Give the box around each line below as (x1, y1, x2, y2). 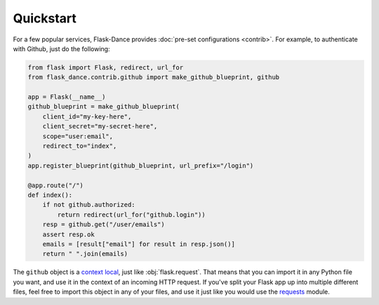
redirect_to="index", (42, 142, 117, 150)
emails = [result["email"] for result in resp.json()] (42, 240, 235, 248)
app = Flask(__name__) (27, 93, 106, 101)
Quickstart (13, 11, 77, 26)
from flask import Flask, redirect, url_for (27, 63, 184, 72)
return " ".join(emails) (42, 250, 128, 258)
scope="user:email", (42, 132, 114, 140)
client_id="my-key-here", (42, 112, 132, 121)
